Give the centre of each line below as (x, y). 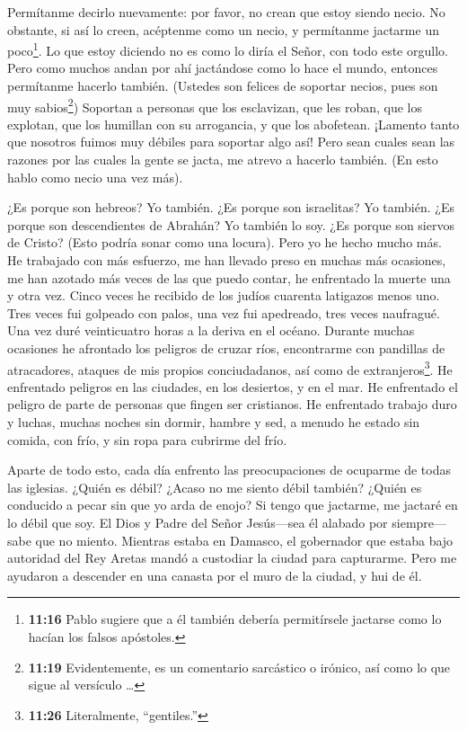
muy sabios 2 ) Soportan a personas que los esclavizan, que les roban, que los (215, 105)
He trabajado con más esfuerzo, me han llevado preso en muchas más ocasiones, (227, 260)
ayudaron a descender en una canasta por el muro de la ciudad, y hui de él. (215, 575)
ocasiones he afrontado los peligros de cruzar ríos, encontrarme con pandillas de (226, 348)
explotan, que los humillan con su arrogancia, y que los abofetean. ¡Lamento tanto (233, 124)
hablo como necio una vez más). (95, 177)
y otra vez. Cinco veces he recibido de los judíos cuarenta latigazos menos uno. (224, 295)
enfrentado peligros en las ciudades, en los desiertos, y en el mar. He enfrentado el (233, 386)
